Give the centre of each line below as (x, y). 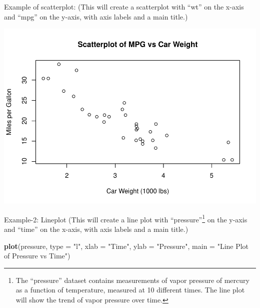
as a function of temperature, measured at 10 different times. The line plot (130, 290)
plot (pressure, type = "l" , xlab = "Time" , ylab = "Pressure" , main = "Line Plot (126, 246)
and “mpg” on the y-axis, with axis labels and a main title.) (96, 16)
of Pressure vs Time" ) (37, 256)
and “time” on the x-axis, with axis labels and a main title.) (96, 229)
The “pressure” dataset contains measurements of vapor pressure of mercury (132, 280)
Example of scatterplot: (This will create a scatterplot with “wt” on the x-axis (124, 7)
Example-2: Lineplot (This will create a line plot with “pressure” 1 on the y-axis (126, 218)
